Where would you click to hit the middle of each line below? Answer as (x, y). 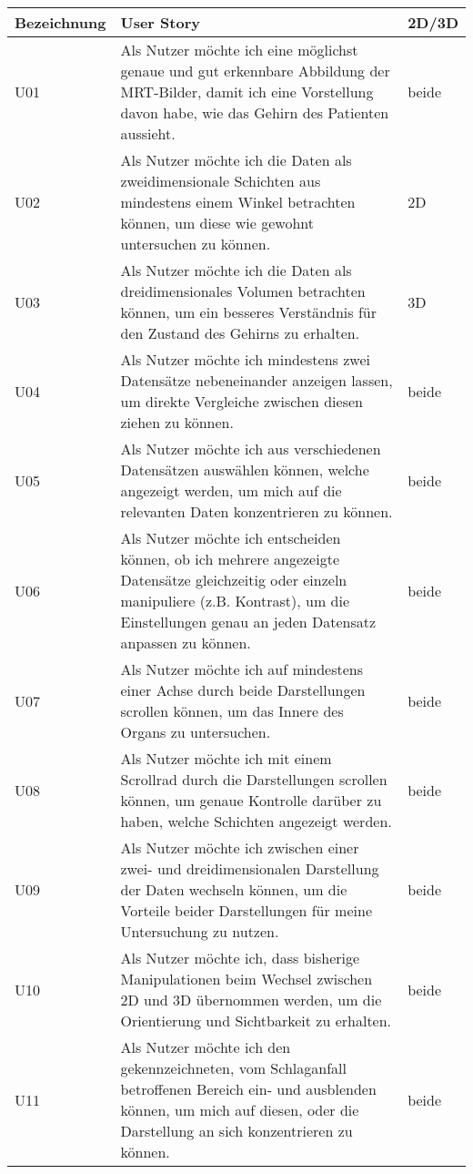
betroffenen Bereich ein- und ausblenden (248, 1089)
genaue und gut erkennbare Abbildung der (255, 71)
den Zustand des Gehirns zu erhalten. (240, 333)
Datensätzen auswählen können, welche (245, 470)
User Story (160, 22)
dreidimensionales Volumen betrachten (243, 291)
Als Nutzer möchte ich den (206, 1047)
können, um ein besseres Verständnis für (248, 312)
